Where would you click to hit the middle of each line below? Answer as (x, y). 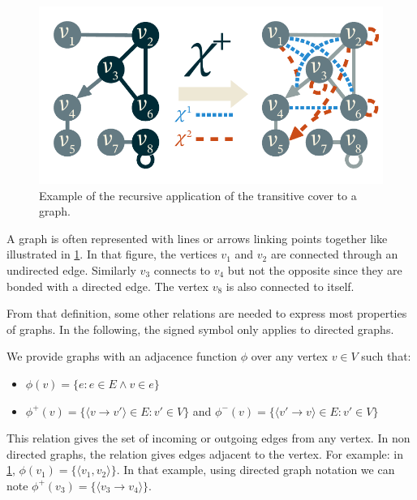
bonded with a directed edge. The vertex (107, 286)
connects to (182, 270)
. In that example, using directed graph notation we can (256, 470)
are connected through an (334, 254)
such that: (386, 356)
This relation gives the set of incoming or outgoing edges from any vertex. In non (208, 438)
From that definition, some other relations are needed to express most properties (207, 313)
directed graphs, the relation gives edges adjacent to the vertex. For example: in (205, 453)
